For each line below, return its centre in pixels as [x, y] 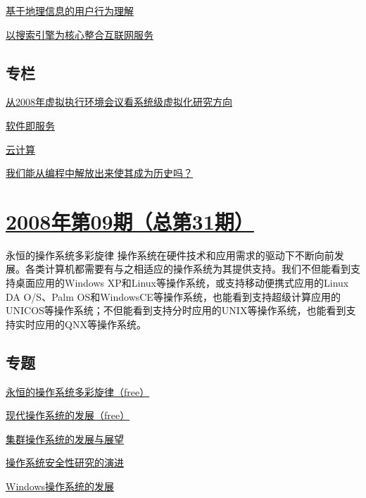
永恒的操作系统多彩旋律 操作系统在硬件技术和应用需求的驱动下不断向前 [170, 255]
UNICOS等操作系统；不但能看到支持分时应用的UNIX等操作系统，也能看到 [176, 310]
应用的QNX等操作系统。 [90, 324]
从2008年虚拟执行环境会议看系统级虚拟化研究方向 [119, 102]
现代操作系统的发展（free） [68, 415]
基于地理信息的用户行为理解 [70, 11]
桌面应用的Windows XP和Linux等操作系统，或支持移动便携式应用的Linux [182, 283]
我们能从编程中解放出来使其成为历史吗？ [99, 173]
